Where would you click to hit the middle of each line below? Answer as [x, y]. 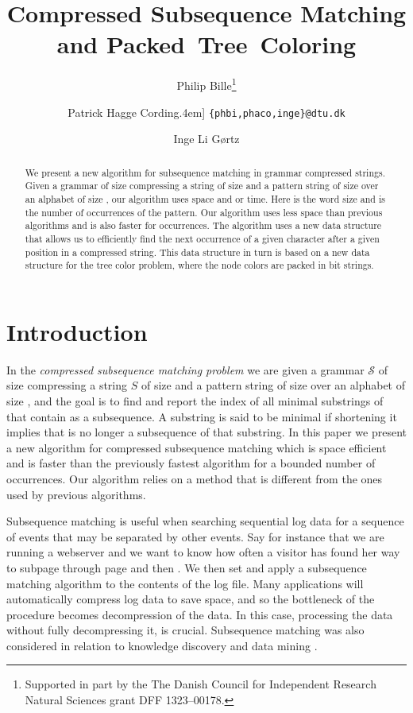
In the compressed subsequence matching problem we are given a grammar [185, 369]
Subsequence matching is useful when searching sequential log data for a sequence [205, 521]
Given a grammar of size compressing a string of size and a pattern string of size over [202, 186]
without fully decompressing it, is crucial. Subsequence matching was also [185, 630]
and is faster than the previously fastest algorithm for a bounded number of [191, 463]
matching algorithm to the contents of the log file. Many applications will [185, 583]
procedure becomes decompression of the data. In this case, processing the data [200, 614]
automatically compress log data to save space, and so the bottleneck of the [191, 599]
